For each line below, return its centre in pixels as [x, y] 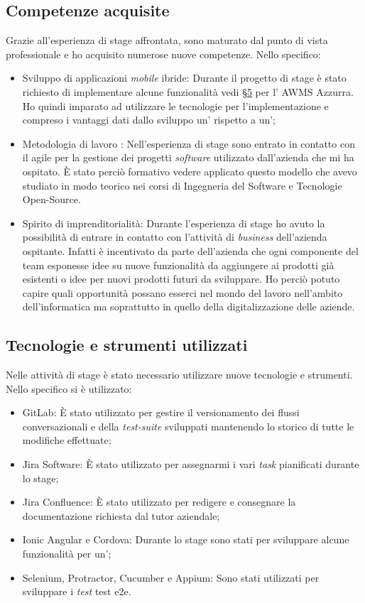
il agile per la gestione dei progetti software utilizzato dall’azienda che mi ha [188, 157]
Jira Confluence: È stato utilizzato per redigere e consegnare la [159, 502]
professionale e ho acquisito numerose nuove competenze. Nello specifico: [163, 54]
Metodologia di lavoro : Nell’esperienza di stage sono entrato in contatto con [189, 143]
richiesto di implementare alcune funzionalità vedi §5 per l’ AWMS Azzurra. [188, 91]
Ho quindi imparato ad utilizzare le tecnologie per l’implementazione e [175, 105]
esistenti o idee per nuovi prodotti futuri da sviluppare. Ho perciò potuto [181, 279]
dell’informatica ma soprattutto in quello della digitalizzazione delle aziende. [189, 306]
